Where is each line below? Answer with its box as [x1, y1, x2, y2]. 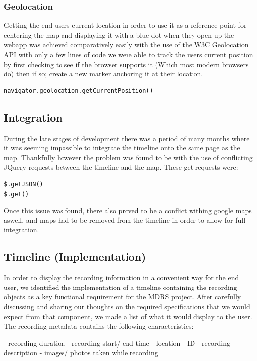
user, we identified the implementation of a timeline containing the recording [4, 282, 237, 292]
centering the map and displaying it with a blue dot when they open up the [4, 29, 234, 40]
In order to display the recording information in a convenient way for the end [4, 272, 239, 283]
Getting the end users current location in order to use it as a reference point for [4, 20, 247, 30]
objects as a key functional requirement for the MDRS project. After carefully [4, 291, 241, 302]
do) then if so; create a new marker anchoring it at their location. [4, 69, 203, 79]
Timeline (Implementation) [4, 249, 146, 264]
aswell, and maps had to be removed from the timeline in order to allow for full [4, 215, 246, 225]
